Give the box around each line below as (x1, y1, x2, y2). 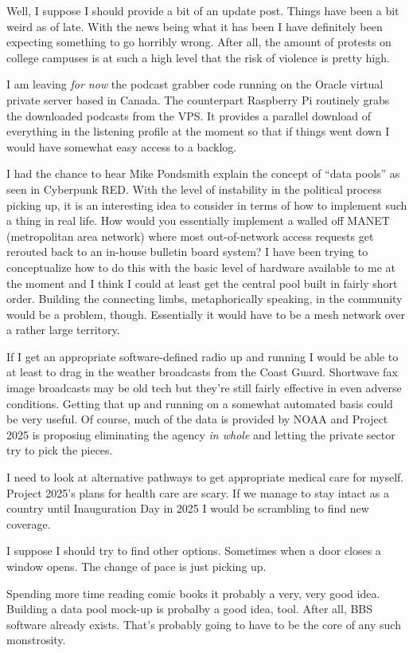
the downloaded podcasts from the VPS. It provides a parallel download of (6, 107, 371, 124)
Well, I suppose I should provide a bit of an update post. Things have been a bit (6, 2, 399, 18)
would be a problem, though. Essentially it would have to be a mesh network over (6, 305, 406, 322)
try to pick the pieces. (6, 442, 113, 458)
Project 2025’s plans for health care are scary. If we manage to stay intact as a (6, 484, 389, 501)
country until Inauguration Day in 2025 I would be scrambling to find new (6, 500, 369, 517)
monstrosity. (6, 631, 66, 648)
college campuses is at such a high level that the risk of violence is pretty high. (6, 49, 390, 65)
